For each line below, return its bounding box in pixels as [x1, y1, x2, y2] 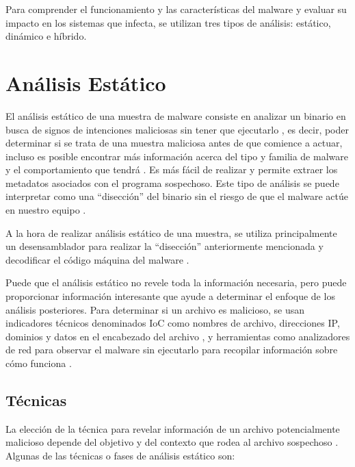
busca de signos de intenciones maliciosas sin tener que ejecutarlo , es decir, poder [5, 122, 349, 136]
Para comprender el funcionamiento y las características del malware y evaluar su [5, 2, 347, 16]
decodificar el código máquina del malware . [5, 252, 189, 266]
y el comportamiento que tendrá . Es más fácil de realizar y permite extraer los [5, 162, 338, 177]
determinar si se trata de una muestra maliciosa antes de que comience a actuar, [5, 136, 343, 150]
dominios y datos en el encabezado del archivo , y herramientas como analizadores [5, 329, 350, 343]
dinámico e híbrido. [5, 29, 87, 43]
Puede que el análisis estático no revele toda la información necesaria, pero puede [5, 275, 347, 290]
